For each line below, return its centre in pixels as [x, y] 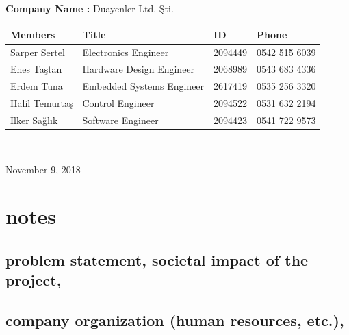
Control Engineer [118, 103]
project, [34, 280]
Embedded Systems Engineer [143, 86]
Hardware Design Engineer [139, 69]
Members [33, 34]
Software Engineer [120, 120]
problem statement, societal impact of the [157, 259]
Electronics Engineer [126, 52]
